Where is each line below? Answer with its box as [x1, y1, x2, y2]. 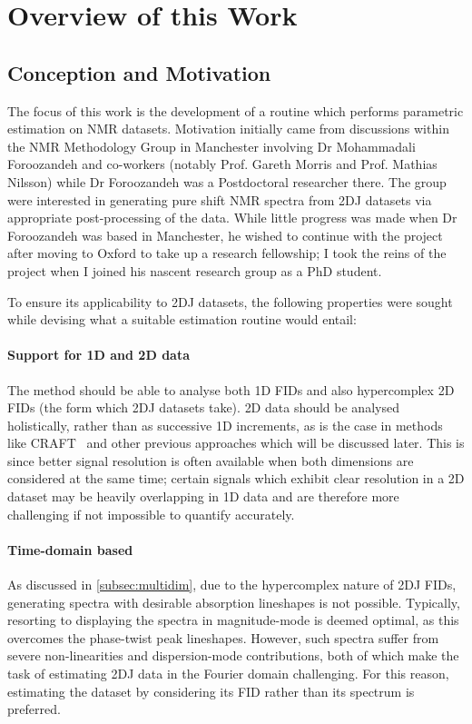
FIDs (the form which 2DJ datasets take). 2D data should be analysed [7, 398, 399, 417]
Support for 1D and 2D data [7, 345, 190, 364]
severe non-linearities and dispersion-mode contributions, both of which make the [7, 646, 459, 665]
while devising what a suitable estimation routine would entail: [7, 310, 357, 329]
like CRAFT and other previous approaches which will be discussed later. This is [7, 433, 465, 452]
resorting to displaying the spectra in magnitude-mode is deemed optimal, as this [7, 610, 459, 630]
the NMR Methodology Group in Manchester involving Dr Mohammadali [7, 136, 416, 155]
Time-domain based [7, 540, 133, 559]
